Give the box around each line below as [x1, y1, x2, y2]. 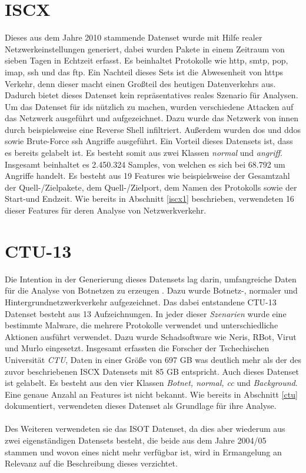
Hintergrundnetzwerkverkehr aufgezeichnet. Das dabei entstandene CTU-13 [5, 295, 277, 308]
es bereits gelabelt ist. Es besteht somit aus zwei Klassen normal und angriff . [5, 146, 282, 159]
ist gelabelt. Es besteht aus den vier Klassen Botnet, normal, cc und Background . [5, 377, 298, 389]
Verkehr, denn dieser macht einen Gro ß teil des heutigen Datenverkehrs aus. [5, 77, 276, 89]
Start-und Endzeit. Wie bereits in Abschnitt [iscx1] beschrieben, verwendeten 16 [5, 192, 294, 205]
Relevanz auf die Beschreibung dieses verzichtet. [5, 457, 178, 469]
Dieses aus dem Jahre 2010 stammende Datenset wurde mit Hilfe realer [5, 31, 262, 44]
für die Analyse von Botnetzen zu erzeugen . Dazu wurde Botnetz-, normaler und [5, 284, 298, 297]
